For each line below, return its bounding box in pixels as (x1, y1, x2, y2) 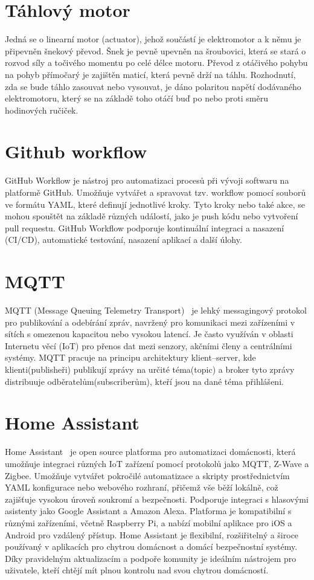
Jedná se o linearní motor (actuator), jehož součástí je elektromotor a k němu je (5, 33, 301, 45)
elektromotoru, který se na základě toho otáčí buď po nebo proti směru (5, 92, 268, 105)
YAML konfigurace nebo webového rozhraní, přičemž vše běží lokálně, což (5, 481, 278, 494)
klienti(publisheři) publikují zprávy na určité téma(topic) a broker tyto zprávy (5, 363, 295, 376)
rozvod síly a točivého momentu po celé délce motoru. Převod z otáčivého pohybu (5, 56, 308, 69)
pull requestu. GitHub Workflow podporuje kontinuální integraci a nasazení (5, 221, 284, 234)
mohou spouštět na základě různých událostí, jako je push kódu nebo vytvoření (5, 210, 298, 222)
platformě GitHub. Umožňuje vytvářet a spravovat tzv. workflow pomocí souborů (5, 186, 306, 198)
